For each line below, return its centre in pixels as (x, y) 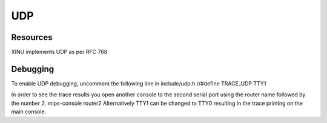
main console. (29, 111)
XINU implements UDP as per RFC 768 (59, 52)
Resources (32, 37)
